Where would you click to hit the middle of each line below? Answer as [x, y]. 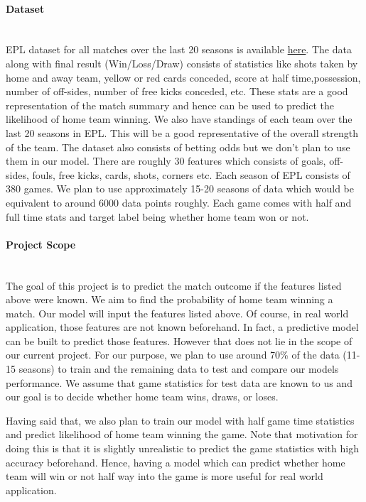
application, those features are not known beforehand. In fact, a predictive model [182, 327]
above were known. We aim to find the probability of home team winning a [169, 299]
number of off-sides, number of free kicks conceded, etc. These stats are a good [177, 91]
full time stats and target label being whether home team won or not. [157, 216]
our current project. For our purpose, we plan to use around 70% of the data [173, 355]
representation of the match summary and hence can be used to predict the [170, 105]
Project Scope [41, 244]
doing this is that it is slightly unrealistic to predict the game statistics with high [182, 448]
